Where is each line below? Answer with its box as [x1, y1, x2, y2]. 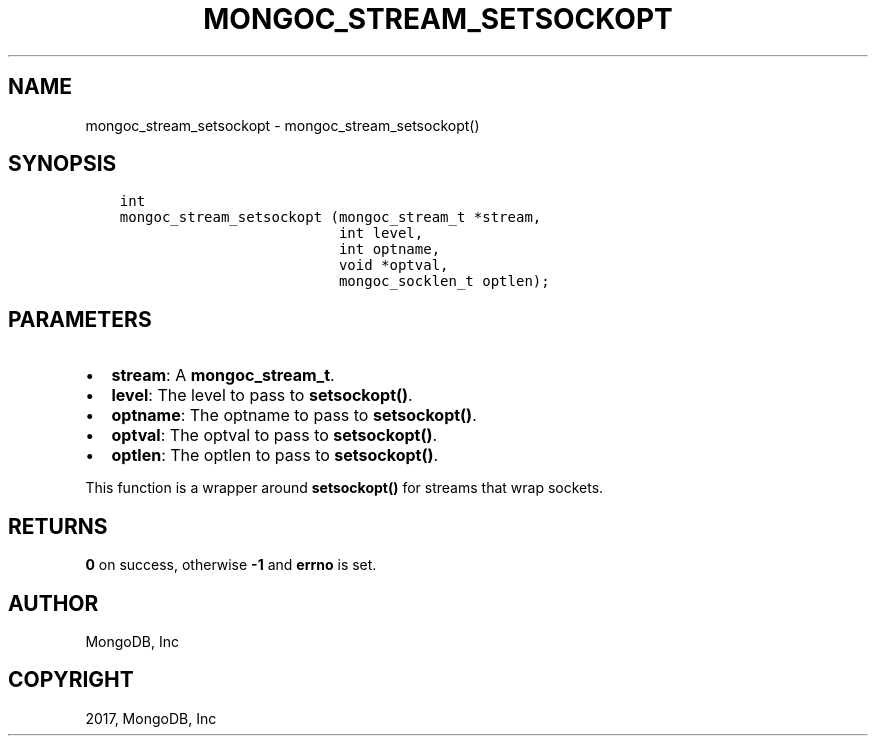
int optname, [338, 241, 441, 258]
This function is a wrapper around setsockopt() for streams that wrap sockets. [85, 479, 604, 497]
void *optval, [338, 257, 449, 274]
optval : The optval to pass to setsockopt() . [111, 425, 438, 446]
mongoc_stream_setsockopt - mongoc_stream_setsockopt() [85, 116, 480, 134]
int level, [338, 225, 424, 242]
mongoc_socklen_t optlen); [338, 273, 550, 290]
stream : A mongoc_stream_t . [111, 365, 335, 386]
